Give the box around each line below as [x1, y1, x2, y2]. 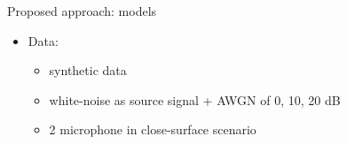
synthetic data [49, 61, 127, 80]
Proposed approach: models [7, 2, 157, 19]
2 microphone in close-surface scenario [49, 120, 256, 139]
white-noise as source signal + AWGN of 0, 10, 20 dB [49, 90, 341, 109]
